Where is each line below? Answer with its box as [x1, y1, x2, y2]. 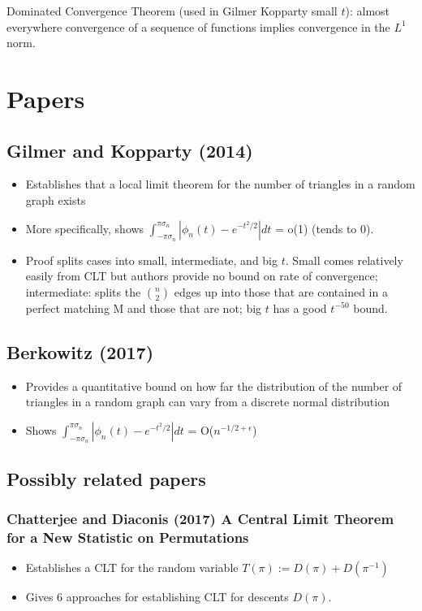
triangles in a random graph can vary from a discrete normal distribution [25, 393, 390, 410]
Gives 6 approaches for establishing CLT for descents [25, 588, 289, 605]
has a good [273, 299, 327, 316]
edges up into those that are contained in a [174, 283, 388, 300]
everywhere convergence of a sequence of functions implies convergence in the [6, 18, 390, 35]
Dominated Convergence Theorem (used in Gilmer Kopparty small [6, 2, 338, 19]
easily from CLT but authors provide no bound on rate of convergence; [25, 267, 378, 284]
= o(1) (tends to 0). [274, 219, 374, 236]
